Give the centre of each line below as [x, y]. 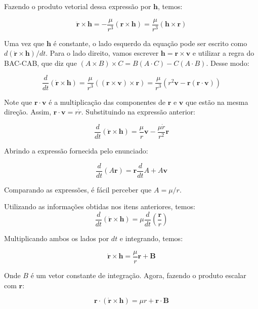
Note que [18, 102]
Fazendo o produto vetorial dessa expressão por [78, 6]
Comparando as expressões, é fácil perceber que [78, 189]
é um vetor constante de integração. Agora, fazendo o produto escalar [138, 275]
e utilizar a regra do [223, 53]
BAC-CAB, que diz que [40, 63]
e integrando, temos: [151, 238]
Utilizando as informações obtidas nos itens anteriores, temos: [100, 206]
